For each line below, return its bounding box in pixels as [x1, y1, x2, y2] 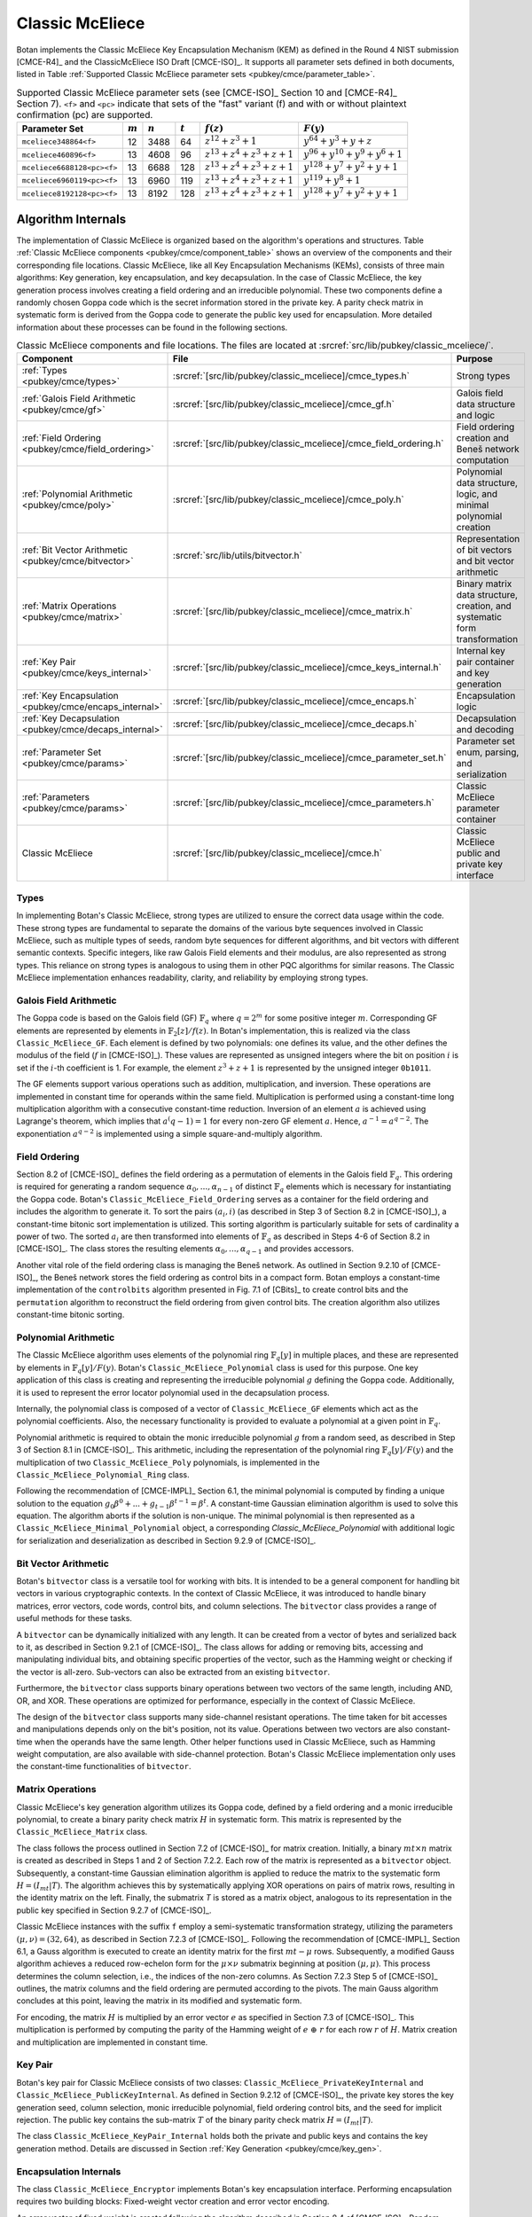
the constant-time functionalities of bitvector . [16, 1761, 192, 1772]
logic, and [456, 488, 498, 500]
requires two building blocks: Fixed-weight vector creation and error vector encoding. [16, 2196, 330, 2207]
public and [456, 847, 501, 859]
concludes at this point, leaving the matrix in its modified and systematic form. [16, 1995, 302, 2006]
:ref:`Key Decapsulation [21, 712, 120, 725]
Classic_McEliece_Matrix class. [16, 1827, 148, 1837]
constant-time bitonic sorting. [16, 1309, 125, 1320]
